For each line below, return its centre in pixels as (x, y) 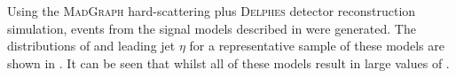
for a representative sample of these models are (317, 46)
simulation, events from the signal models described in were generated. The (212, 28)
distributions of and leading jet (91, 46)
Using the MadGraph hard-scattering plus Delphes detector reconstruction (212, 11)
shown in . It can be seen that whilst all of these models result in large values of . (228, 62)
